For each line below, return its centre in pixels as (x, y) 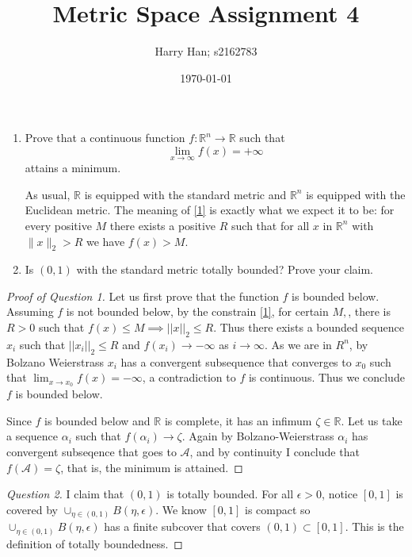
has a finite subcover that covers (182, 526)
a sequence (32, 436)
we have (105, 241)
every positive (58, 225)
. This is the (374, 526)
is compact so (278, 509)
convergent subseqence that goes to (92, 451)
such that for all (271, 225)
